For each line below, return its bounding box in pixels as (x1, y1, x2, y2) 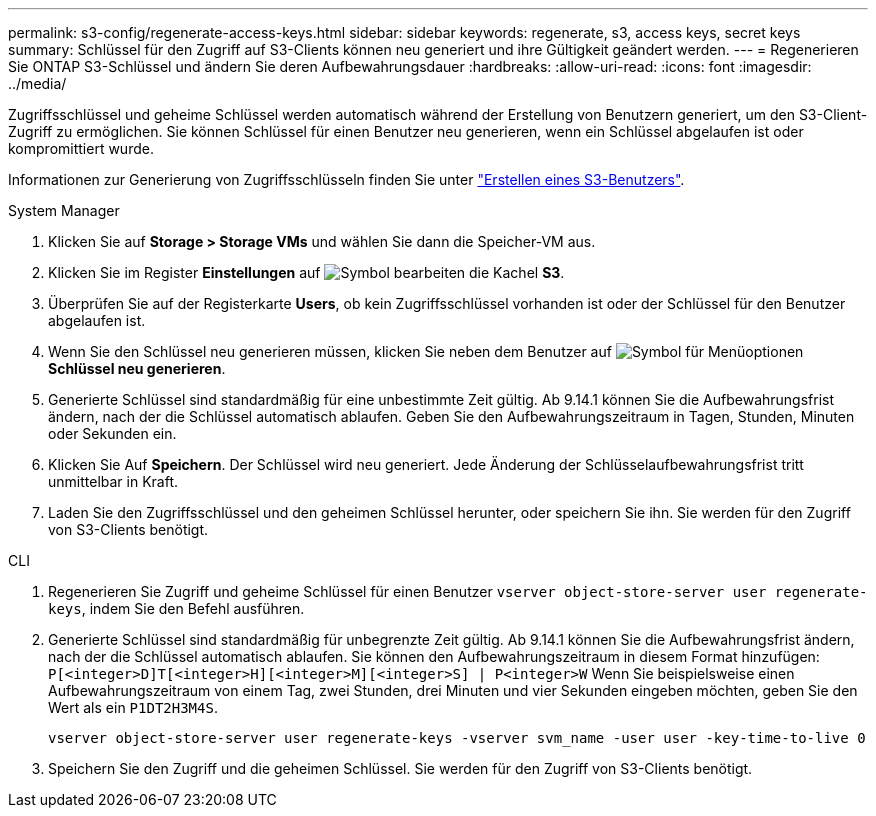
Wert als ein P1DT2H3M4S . (48, 699, 218, 716)
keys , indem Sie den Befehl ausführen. (48, 600, 305, 617)
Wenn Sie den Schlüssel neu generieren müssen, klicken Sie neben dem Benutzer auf (48, 343, 612, 360)
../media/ (8, 75, 67, 92)
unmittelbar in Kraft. (48, 473, 179, 490)
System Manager (8, 202, 120, 219)
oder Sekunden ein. (48, 425, 177, 442)
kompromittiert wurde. (8, 140, 154, 157)
